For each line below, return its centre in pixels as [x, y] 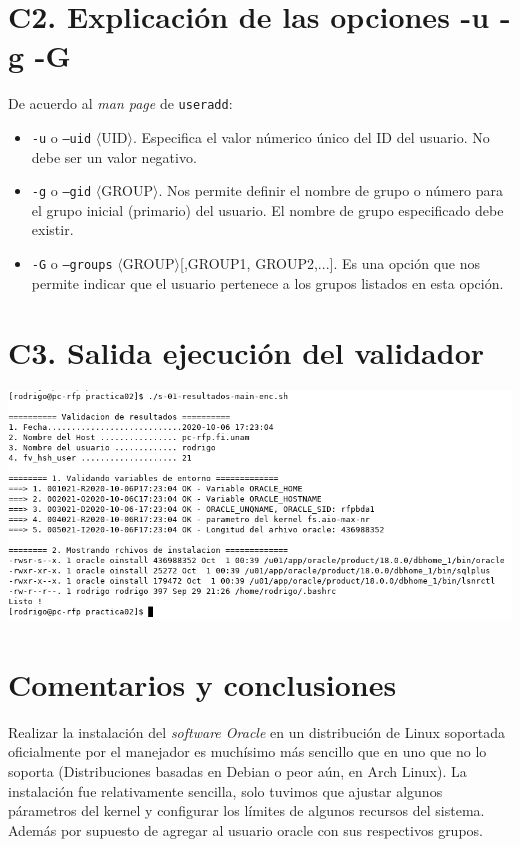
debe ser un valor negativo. [114, 156]
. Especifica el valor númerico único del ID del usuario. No [311, 136]
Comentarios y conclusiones [202, 683]
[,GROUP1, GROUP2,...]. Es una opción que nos [330, 263]
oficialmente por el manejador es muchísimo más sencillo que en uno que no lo [247, 751]
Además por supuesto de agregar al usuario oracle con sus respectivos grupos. [245, 829]
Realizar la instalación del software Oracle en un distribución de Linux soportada [256, 731]
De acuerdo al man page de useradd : [120, 103]
